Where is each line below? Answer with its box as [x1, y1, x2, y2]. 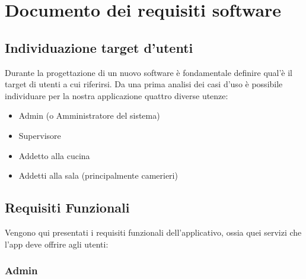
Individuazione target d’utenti [5, 38, 193, 56]
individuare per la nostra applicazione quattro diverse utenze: [5, 89, 228, 102]
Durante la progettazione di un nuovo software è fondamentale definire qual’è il [5, 66, 292, 78]
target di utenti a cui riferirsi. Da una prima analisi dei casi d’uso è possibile [5, 78, 283, 90]
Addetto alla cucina [18, 149, 90, 161]
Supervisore [18, 129, 61, 141]
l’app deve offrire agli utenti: [5, 237, 109, 250]
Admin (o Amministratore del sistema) [18, 109, 160, 122]
